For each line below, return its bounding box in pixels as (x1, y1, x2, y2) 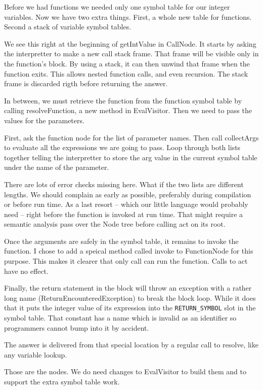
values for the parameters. (4, 115, 84, 125)
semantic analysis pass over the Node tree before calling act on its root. (4, 219, 226, 229)
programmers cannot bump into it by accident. (4, 322, 149, 333)
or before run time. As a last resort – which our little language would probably (4, 199, 248, 209)
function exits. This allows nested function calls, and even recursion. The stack (4, 68, 248, 79)
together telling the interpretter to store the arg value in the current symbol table (4, 152, 257, 162)
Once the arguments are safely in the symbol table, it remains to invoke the (4, 235, 239, 246)
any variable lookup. (4, 349, 67, 360)
